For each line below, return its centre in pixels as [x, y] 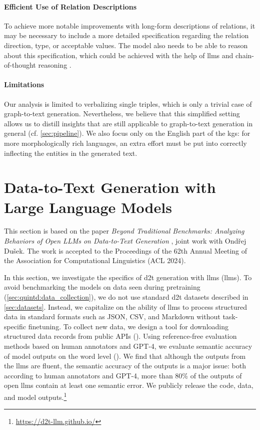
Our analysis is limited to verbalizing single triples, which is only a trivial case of [128, 103]
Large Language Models [88, 207]
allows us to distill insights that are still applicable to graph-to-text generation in [128, 123]
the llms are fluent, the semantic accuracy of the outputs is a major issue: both [125, 366]
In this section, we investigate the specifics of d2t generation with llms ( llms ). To [128, 277]
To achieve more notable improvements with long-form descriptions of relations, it [130, 25]
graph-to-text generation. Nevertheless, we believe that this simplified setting [122, 114]
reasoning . [55, 65]
